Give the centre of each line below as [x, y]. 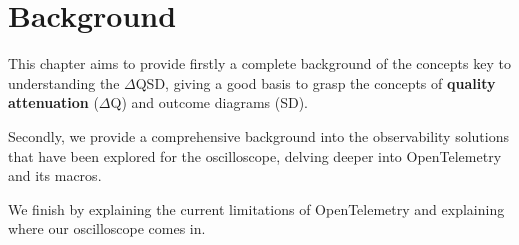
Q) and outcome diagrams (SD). [209, 102]
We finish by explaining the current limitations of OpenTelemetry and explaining [256, 208]
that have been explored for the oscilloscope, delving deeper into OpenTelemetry [255, 155]
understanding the [64, 82]
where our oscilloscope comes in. [107, 228]
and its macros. [55, 175]
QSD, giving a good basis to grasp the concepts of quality [315, 82]
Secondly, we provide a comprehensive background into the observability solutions [258, 135]
